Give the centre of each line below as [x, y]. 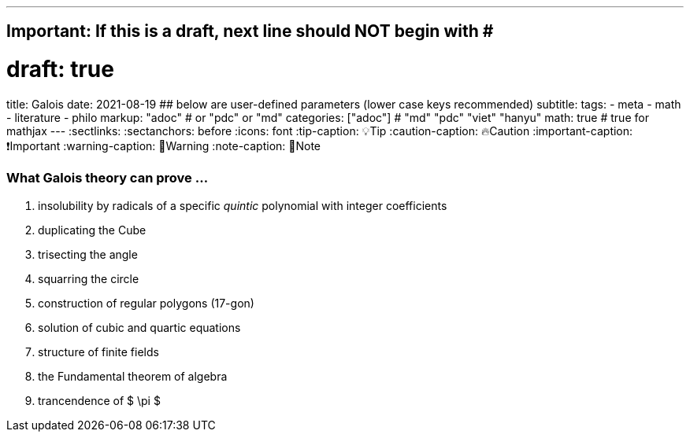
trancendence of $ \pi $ [99, 400]
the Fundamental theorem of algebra [133, 376]
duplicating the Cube [92, 230]
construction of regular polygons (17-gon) [146, 303]
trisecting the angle [88, 254]
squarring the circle [89, 278]
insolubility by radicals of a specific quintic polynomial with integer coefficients [243, 205]
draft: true [60, 70]
